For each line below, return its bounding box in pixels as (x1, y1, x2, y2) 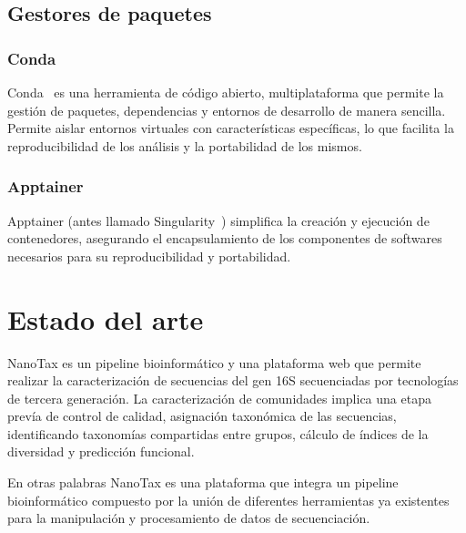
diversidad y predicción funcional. (7, 442, 195, 461)
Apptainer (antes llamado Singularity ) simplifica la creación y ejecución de (7, 210, 430, 230)
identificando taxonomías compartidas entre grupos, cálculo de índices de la (7, 424, 429, 443)
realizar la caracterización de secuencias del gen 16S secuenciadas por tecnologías (7, 371, 459, 390)
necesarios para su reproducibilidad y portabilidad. (7, 246, 291, 265)
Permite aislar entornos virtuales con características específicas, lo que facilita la (7, 118, 454, 138)
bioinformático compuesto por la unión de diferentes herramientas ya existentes (7, 490, 450, 509)
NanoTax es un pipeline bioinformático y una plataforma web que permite (7, 353, 421, 372)
